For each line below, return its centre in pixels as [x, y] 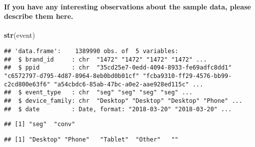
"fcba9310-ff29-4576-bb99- [187, 76]
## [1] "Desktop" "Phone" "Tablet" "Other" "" [91, 139]
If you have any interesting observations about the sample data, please [127, 6]
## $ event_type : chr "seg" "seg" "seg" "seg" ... [98, 93]
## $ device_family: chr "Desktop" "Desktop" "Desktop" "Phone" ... [123, 101]
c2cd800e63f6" [27, 84]
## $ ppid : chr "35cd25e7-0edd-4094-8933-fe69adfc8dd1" [118, 68]
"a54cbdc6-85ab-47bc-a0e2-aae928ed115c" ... [128, 84]
